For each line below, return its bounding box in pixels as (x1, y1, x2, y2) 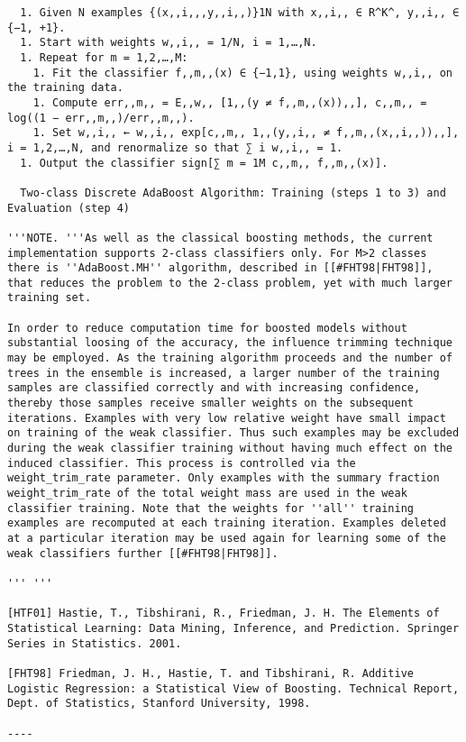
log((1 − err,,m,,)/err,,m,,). (7, 111, 195, 124)
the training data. (7, 81, 123, 95)
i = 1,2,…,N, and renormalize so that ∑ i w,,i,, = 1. (7, 141, 343, 154)
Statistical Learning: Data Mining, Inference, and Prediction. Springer (7, 621, 460, 635)
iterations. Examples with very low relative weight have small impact (7, 411, 446, 425)
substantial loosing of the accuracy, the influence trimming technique (7, 336, 452, 350)
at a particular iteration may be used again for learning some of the (7, 531, 446, 545)
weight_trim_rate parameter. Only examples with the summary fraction (7, 472, 440, 485)
